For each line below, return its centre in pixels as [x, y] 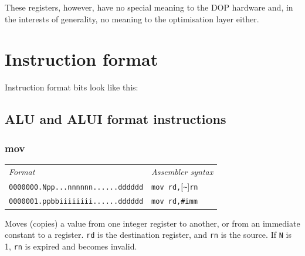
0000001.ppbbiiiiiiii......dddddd [76, 202]
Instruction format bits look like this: [72, 87]
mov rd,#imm [174, 202]
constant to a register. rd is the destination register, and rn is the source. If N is [148, 235]
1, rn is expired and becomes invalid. [71, 246]
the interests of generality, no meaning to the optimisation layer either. [132, 18]
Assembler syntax [182, 171]
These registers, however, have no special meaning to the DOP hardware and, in [149, 7]
